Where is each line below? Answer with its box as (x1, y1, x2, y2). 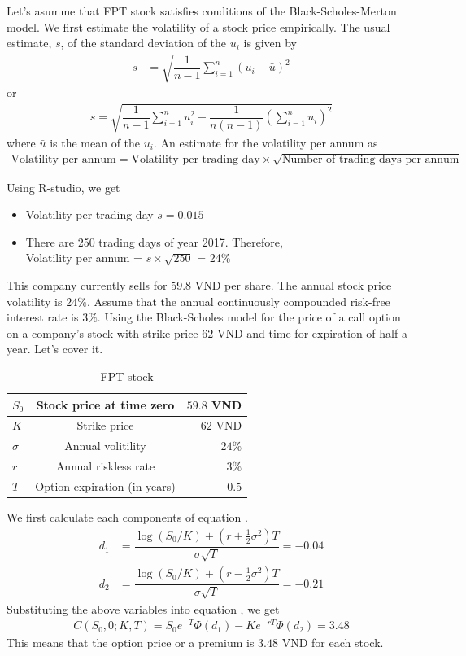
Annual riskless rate (55, 457, 155, 475)
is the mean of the (50, 133, 141, 151)
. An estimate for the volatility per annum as (153, 133, 378, 151)
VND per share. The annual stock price (194, 277, 392, 294)
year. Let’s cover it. (7, 340, 103, 357)
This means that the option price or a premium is (7, 634, 255, 651)
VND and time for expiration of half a (216, 324, 407, 341)
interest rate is (7, 308, 79, 326)
